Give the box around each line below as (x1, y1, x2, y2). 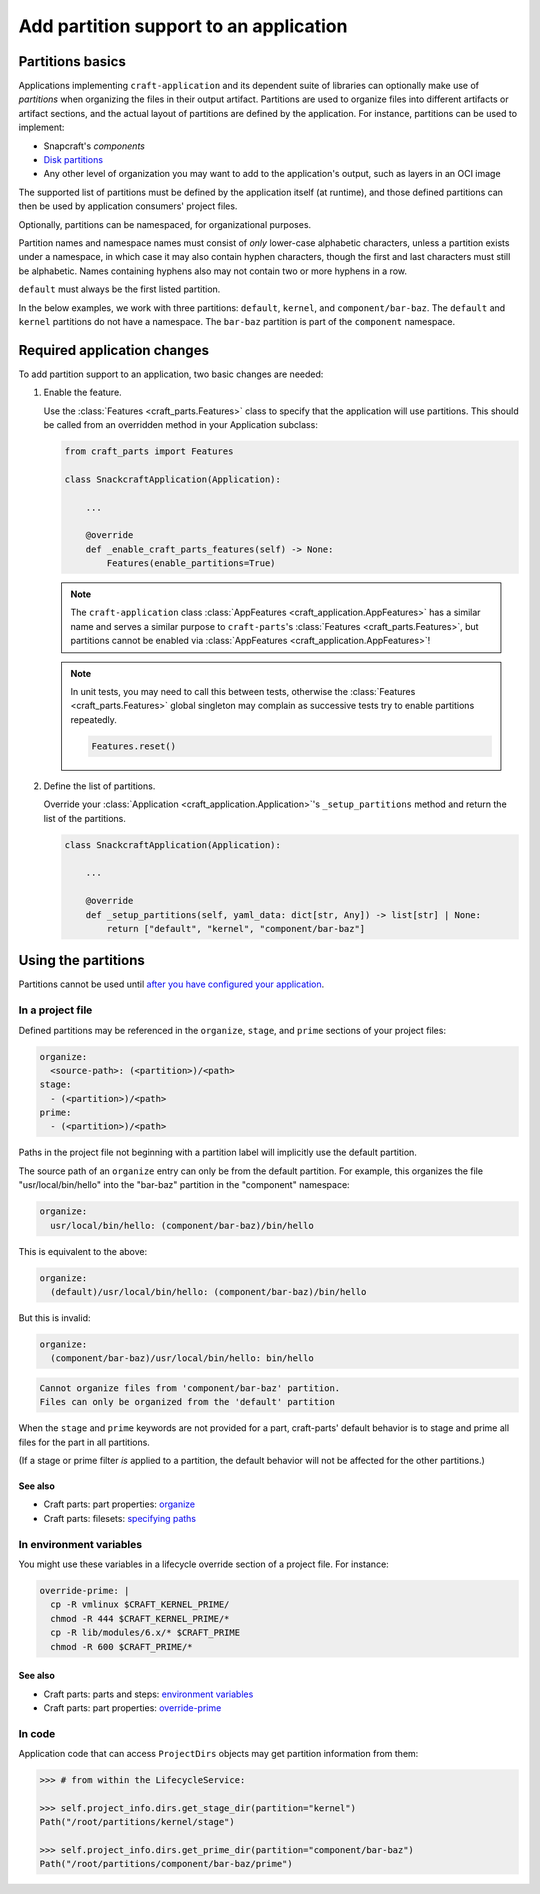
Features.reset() (91, 740, 177, 752)
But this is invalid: (18, 1311, 91, 1324)
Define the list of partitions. (43, 780, 156, 792)
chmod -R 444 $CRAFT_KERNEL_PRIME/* (50, 1613, 230, 1624)
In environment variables (18, 1537, 143, 1551)
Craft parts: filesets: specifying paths (43, 1512, 197, 1524)
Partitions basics (18, 53, 127, 70)
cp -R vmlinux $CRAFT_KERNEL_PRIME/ (50, 1599, 230, 1610)
